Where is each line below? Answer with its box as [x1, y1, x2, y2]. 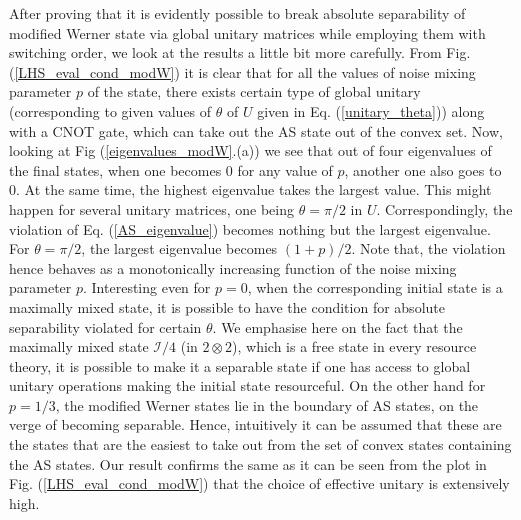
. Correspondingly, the [376, 198, 513, 219]
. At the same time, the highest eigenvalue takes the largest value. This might [16, 179, 492, 200]
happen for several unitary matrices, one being [9, 198, 294, 219]
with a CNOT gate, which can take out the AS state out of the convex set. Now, [9, 120, 503, 141]
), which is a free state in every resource [232, 336, 477, 357]
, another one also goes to [344, 159, 502, 180]
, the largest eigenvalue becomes [81, 238, 278, 259]
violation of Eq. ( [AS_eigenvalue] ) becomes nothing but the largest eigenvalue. [9, 218, 491, 239]
